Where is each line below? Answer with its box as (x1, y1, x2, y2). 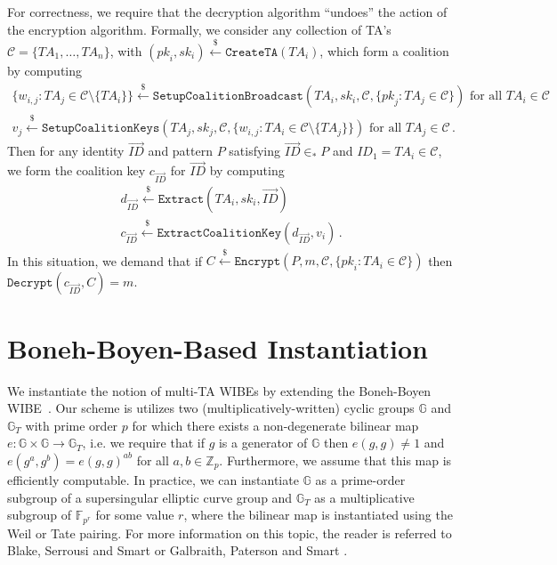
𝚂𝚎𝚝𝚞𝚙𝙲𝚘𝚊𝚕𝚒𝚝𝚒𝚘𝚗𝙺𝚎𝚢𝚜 (41, 122, 160, 135)
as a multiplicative (314, 488, 415, 506)
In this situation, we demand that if (7, 251, 203, 270)
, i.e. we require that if (82, 433, 205, 452)
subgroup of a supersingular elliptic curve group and (7, 488, 293, 506)
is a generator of (218, 433, 308, 452)
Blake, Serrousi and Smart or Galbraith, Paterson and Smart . (7, 541, 348, 560)
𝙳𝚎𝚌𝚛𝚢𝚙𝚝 (7, 277, 53, 290)
